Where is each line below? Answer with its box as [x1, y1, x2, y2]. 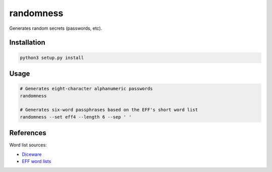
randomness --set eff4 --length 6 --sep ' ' [20, 114, 132, 120]
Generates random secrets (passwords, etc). [9, 25, 102, 31]
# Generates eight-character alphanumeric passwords [20, 86, 153, 92]
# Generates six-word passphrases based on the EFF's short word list [20, 107, 198, 113]
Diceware [22, 151, 42, 157]
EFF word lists [22, 158, 51, 164]
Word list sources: [9, 142, 47, 148]
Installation [9, 38, 45, 47]
